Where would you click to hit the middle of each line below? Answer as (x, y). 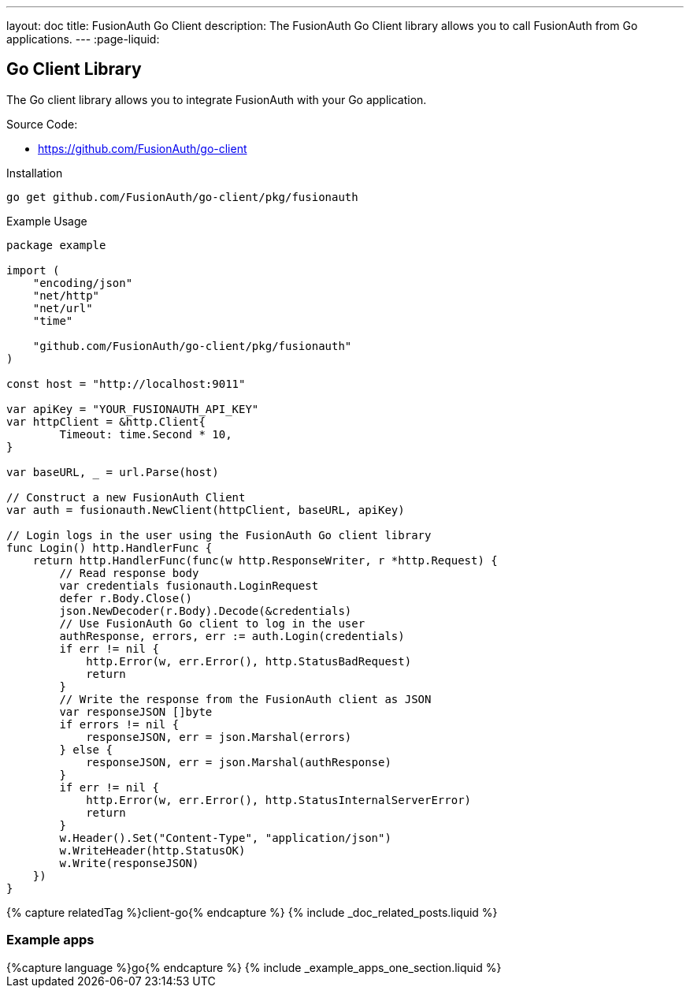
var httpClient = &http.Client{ (106, 421)
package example (56, 245)
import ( (33, 270)
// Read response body (129, 573)
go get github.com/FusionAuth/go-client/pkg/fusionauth (182, 197)
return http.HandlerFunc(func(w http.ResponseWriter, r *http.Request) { (265, 560)
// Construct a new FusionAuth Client (126, 497)
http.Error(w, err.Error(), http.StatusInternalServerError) (279, 800)
